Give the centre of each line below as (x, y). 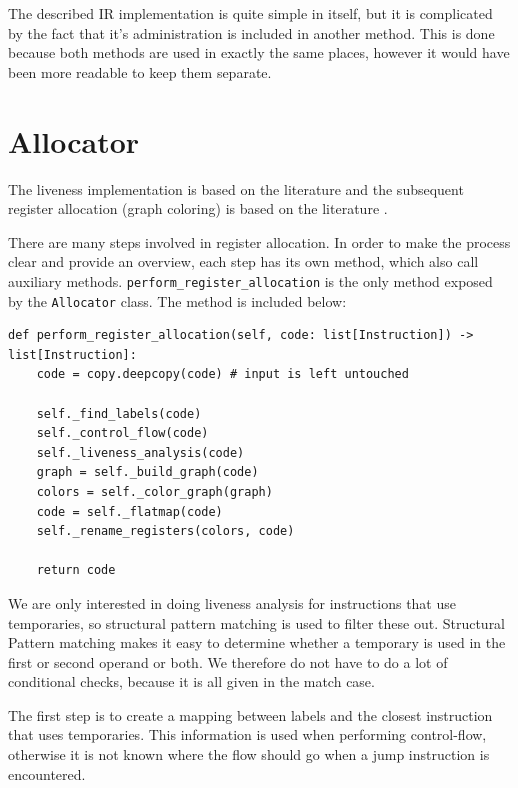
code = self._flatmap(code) (129, 511)
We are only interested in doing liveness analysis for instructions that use (232, 602)
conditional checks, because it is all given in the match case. (191, 681)
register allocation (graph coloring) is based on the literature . (198, 208)
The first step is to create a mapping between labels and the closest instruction (250, 714)
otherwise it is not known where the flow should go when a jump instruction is (249, 754)
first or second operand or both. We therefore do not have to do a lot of (228, 661)
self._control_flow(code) (122, 433)
